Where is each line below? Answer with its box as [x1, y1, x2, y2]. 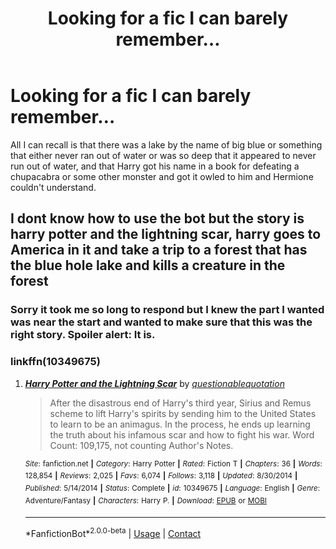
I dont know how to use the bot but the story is [10, 210, 305, 227]
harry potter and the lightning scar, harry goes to [10, 226, 322, 243]
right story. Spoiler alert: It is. [10, 328, 156, 342]
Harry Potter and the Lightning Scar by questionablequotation [24, 377, 285, 389]
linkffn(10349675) [10, 355, 101, 369]
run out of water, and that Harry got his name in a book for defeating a [10, 160, 300, 172]
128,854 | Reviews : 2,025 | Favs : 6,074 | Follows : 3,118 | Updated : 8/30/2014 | [24, 471, 298, 481]
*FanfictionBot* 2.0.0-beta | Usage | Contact [24, 526, 202, 539]
